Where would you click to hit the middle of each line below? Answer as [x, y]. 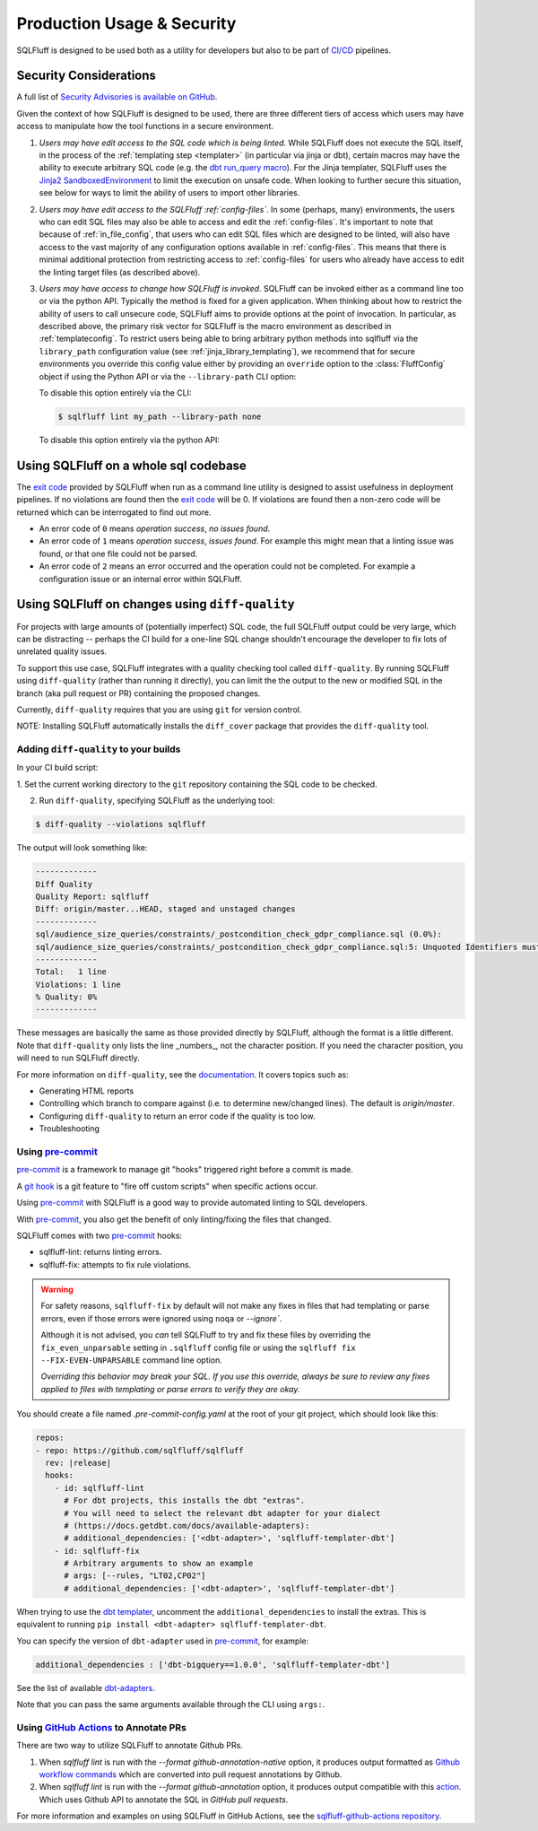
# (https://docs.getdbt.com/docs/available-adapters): [187, 1526]
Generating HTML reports [87, 1091]
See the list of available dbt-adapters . [86, 1687]
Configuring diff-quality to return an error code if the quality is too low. [177, 1116]
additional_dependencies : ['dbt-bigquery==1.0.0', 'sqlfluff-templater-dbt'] [213, 1665]
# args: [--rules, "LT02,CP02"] [135, 1576]
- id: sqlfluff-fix [97, 1551]
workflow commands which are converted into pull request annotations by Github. [191, 1774]
